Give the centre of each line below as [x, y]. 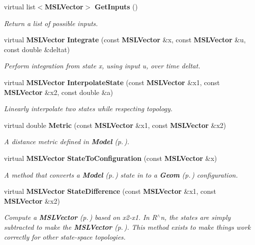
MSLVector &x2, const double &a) [59, 92]
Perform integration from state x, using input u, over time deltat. [102, 66]
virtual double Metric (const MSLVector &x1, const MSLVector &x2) [115, 125]
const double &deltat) [37, 49]
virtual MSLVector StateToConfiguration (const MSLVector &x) [111, 158]
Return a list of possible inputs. [51, 23]
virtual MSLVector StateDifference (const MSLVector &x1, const [110, 191]
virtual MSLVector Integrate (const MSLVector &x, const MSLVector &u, [125, 40]
